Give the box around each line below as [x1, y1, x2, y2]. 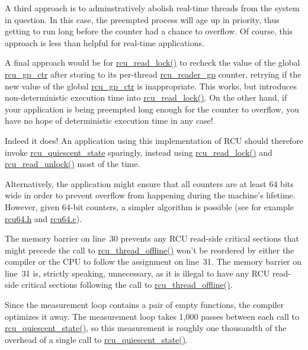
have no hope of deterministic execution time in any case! [5, 114, 213, 127]
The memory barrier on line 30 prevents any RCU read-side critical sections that [5, 232, 299, 245]
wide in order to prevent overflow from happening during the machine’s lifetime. [5, 189, 296, 201]
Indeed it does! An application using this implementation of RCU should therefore [5, 134, 303, 146]
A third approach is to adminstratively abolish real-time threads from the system [5, 2, 300, 14]
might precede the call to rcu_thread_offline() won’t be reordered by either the [5, 243, 294, 256]
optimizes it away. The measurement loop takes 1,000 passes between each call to [5, 310, 299, 322]
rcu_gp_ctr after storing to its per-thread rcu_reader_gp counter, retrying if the [5, 68, 301, 80]
